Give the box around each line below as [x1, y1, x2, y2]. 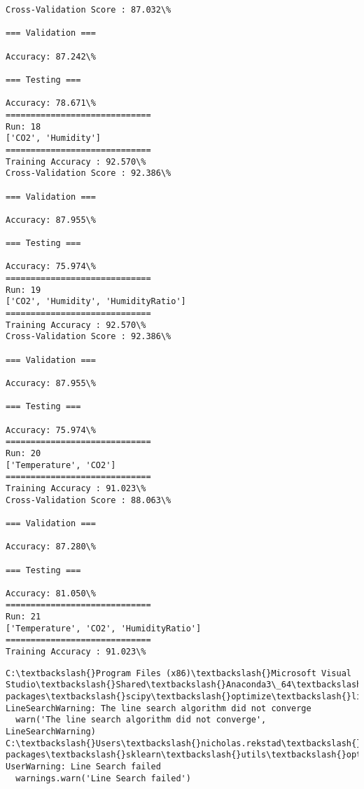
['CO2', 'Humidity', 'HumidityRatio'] [6, 296, 186, 307]
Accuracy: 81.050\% [6, 588, 96, 598]
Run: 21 [6, 612, 41, 622]
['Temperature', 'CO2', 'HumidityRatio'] [6, 623, 202, 633]
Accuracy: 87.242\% [6, 51, 96, 62]
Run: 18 [6, 121, 41, 132]
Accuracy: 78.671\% [6, 98, 96, 109]
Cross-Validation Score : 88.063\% [6, 495, 171, 505]
